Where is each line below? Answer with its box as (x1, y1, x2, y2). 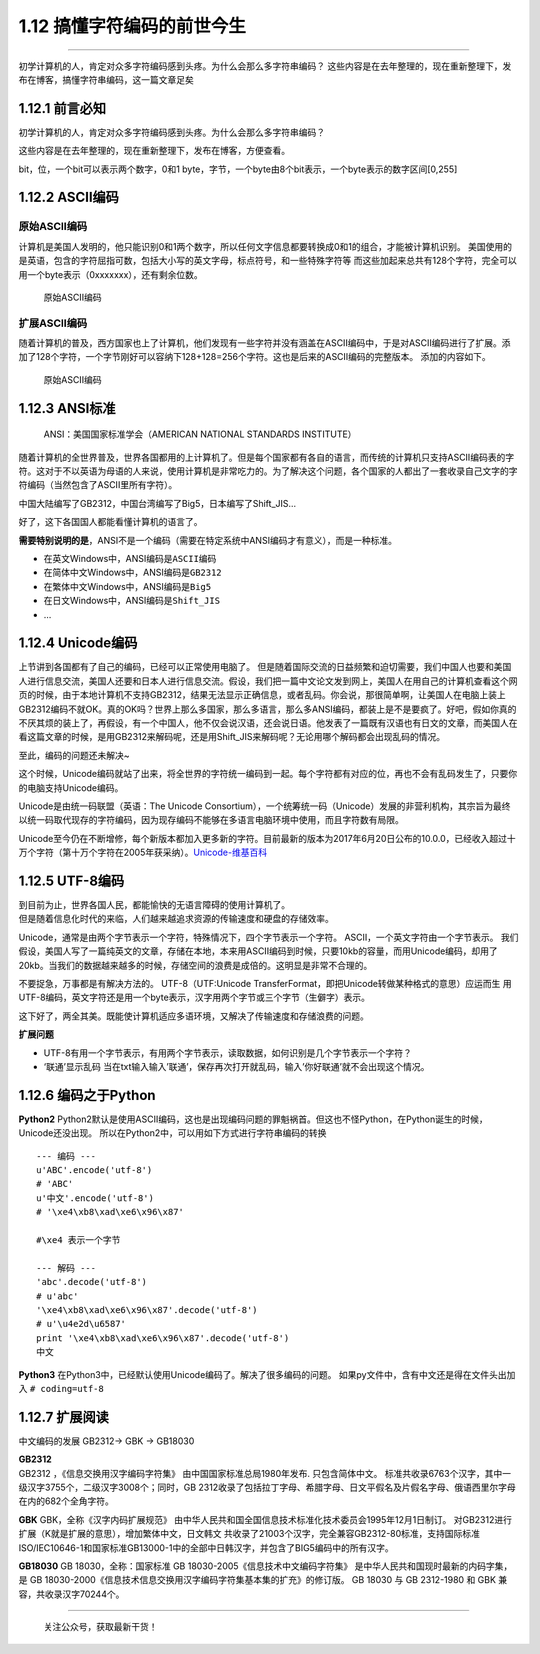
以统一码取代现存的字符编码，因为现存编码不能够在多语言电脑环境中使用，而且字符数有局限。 (18, 814, 404, 826)
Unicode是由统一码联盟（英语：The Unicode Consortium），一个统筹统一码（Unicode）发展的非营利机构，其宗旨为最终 (18, 800, 511, 812)
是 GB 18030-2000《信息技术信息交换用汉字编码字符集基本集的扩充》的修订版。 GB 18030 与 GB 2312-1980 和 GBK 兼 (18, 1574, 508, 1586)
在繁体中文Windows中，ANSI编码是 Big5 (43, 580, 212, 592)
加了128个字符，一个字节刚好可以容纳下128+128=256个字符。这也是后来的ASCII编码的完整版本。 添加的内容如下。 (18, 351, 492, 363)
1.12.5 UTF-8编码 (18, 872, 125, 889)
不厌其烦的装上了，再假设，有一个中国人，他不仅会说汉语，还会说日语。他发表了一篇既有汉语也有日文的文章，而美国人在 (18, 717, 518, 729)
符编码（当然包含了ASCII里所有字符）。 (18, 479, 178, 491)
